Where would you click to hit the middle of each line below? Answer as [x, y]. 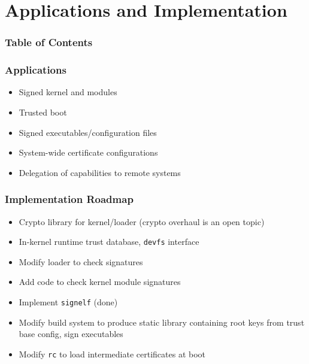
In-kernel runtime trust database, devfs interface [109, 242]
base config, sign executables [71, 334]
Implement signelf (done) [68, 302]
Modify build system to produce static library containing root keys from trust [162, 322]
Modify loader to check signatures [81, 261]
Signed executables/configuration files [88, 132]
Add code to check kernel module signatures [100, 282]
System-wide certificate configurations [88, 152]
